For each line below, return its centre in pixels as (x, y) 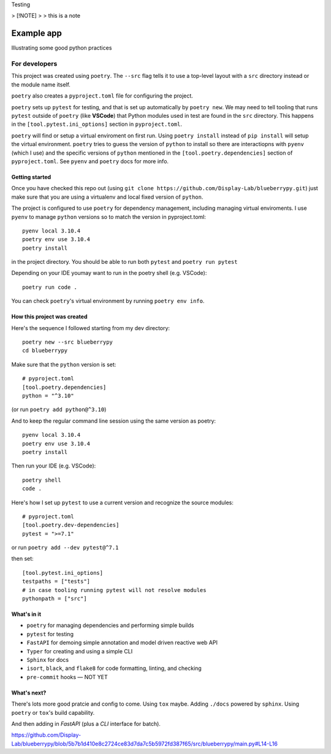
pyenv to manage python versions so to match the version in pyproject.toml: (109, 217)
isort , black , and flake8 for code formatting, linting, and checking (114, 668)
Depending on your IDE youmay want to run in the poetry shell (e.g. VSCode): (109, 273)
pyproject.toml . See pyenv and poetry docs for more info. (90, 161)
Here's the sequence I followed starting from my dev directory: (91, 328)
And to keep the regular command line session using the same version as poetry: (114, 421)
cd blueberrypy (45, 351)
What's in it (26, 614)
